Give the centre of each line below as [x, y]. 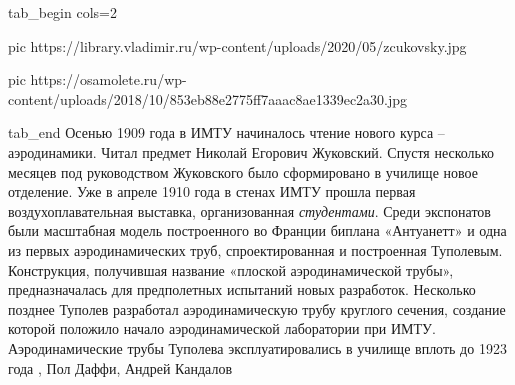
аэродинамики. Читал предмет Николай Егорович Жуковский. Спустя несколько [251, 151]
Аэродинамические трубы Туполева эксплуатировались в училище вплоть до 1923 [257, 347]
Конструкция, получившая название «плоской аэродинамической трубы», [231, 269]
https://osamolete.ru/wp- [108, 79]
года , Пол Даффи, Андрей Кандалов [120, 367]
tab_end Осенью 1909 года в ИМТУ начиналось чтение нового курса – [226, 132]
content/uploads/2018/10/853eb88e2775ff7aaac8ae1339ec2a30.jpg [208, 98]
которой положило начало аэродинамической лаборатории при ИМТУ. [222, 328]
